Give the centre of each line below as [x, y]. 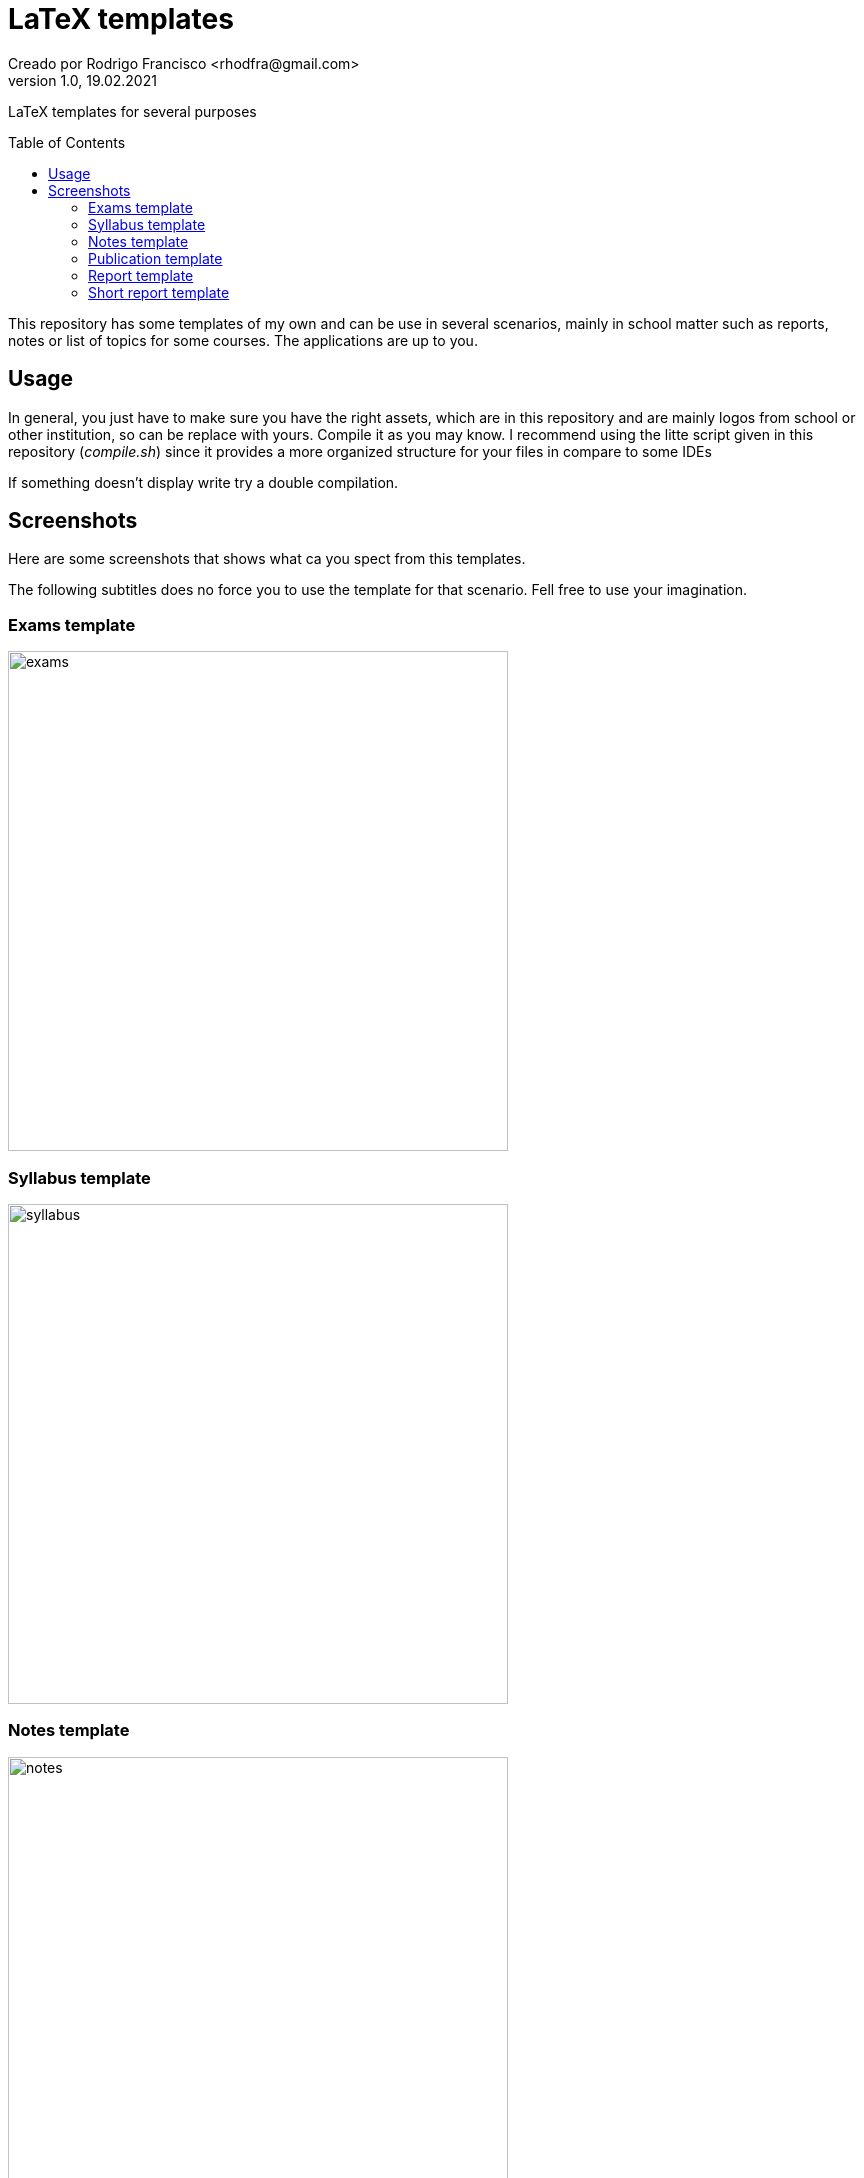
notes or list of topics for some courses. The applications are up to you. [243, 340]
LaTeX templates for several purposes [132, 111]
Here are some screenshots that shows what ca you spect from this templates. [267, 559]
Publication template [155, 258]
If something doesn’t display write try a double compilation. [203, 482]
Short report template [159, 292]
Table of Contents [67, 142]
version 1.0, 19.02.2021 [82, 80]
